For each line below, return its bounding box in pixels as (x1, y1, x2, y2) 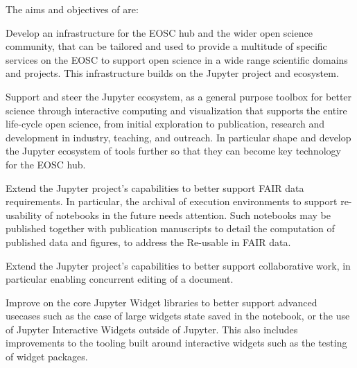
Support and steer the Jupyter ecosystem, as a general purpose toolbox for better (6, 89, 352, 103)
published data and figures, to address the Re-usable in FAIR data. (6, 234, 291, 249)
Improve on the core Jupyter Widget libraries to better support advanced (6, 295, 317, 309)
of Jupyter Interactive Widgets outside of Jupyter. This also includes (6, 322, 298, 336)
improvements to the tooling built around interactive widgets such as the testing (6, 335, 347, 350)
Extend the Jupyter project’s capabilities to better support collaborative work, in (6, 258, 351, 272)
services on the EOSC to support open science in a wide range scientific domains (6, 52, 348, 67)
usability (6, 207, 42, 222)
